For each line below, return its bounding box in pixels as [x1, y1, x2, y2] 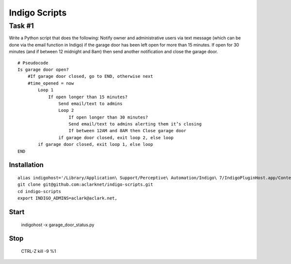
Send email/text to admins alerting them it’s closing [68, 122, 202, 127]
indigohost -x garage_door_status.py [21, 222, 95, 228]
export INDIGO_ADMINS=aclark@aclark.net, [17, 195, 117, 201]
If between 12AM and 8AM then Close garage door [68, 128, 187, 134]
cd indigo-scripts [17, 189, 62, 194]
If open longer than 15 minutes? [48, 94, 128, 100]
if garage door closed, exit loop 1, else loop [38, 141, 153, 147]
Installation [9, 161, 44, 169]
